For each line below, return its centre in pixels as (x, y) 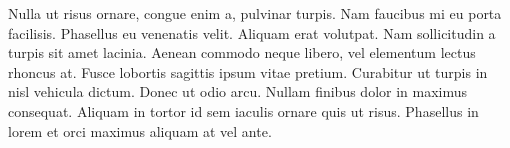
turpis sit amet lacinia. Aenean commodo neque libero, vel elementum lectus (242, 52)
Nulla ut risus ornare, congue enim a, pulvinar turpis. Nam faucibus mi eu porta (255, 13)
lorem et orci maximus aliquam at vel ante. (140, 130)
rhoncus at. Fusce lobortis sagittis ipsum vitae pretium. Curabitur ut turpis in (248, 71)
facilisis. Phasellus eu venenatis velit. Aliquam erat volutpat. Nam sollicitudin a (252, 32)
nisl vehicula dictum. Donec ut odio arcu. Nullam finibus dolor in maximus (238, 91)
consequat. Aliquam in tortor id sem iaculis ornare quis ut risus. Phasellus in (243, 110)
